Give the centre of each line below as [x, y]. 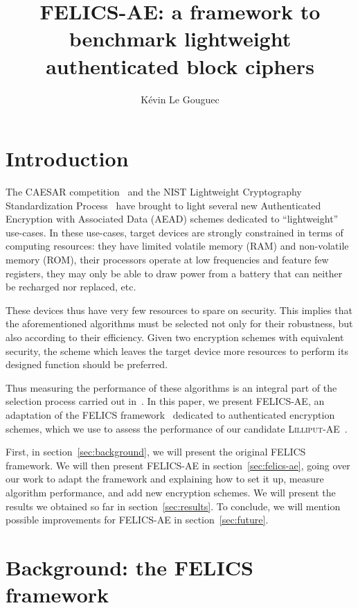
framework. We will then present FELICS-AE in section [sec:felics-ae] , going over [178, 465]
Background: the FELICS [129, 567]
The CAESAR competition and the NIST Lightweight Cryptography [154, 192]
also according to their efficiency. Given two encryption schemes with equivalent [175, 337]
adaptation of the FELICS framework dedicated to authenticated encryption [170, 414]
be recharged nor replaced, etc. [71, 287]
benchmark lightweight [180, 38]
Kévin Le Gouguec [180, 99]
